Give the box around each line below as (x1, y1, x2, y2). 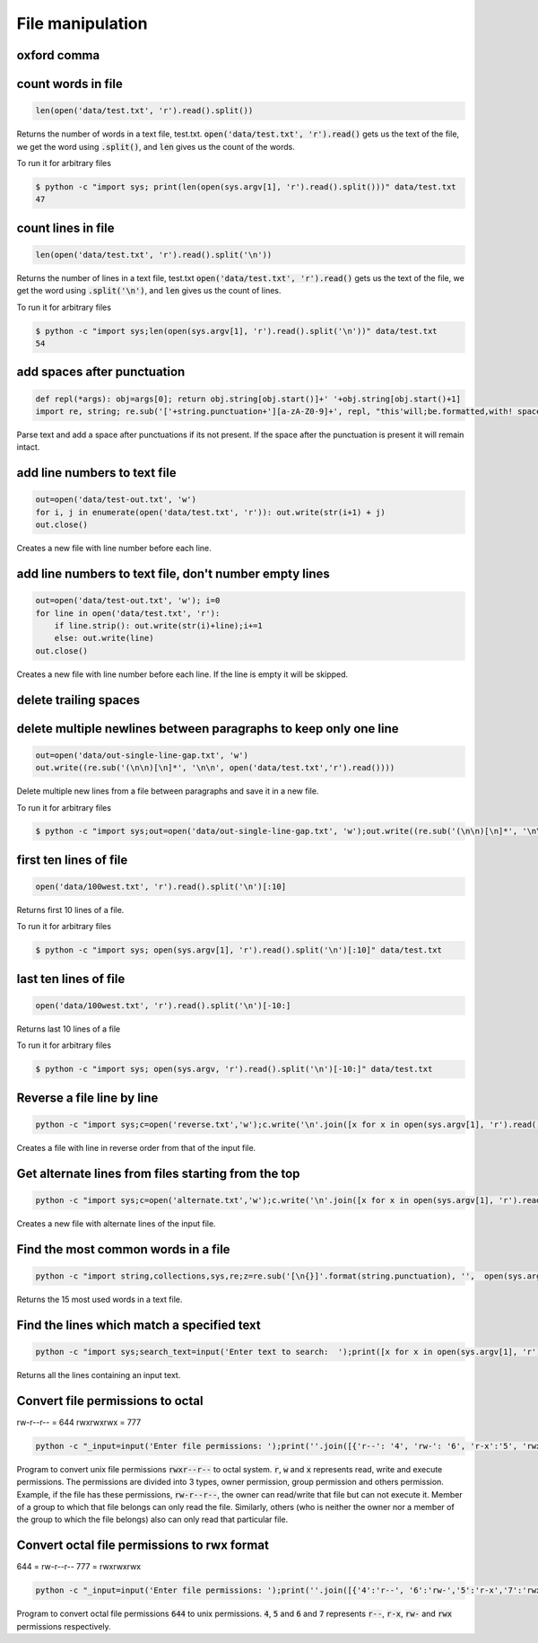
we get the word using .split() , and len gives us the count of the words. (16, 141, 296, 152)
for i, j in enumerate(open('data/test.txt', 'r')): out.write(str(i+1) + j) (35, 507, 386, 517)
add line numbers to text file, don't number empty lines (16, 566, 331, 581)
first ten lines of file (16, 852, 128, 867)
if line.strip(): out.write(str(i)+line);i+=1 (54, 620, 264, 630)
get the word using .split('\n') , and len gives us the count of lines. (16, 286, 282, 296)
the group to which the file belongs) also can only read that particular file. (16, 1514, 289, 1525)
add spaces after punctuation (16, 365, 186, 380)
